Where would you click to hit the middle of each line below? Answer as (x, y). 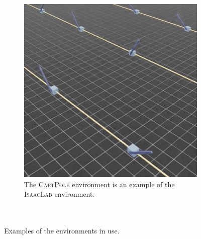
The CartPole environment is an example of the (99, 184)
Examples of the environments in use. (62, 230)
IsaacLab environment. (60, 194)
